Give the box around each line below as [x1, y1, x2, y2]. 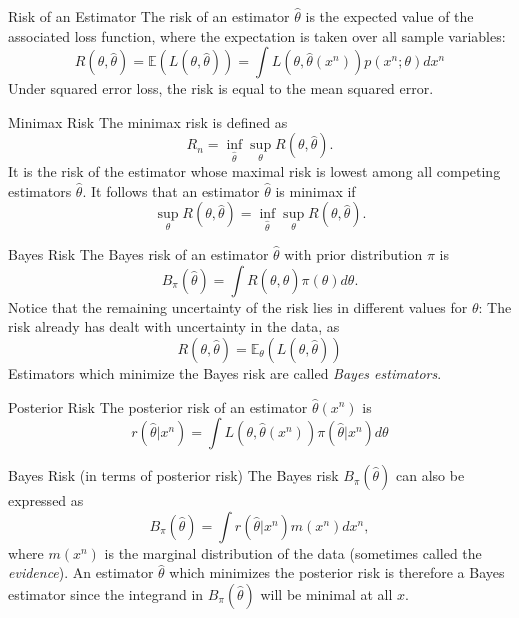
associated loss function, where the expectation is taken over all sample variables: [8, 25, 506, 46]
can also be [396, 465, 465, 486]
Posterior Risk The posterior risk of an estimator [8, 396, 308, 417]
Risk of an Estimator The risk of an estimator [8, 6, 290, 26]
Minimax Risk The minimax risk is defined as [8, 111, 288, 132]
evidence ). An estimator [8, 562, 154, 583]
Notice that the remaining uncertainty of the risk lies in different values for [8, 296, 468, 317]
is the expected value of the [305, 6, 474, 26]
